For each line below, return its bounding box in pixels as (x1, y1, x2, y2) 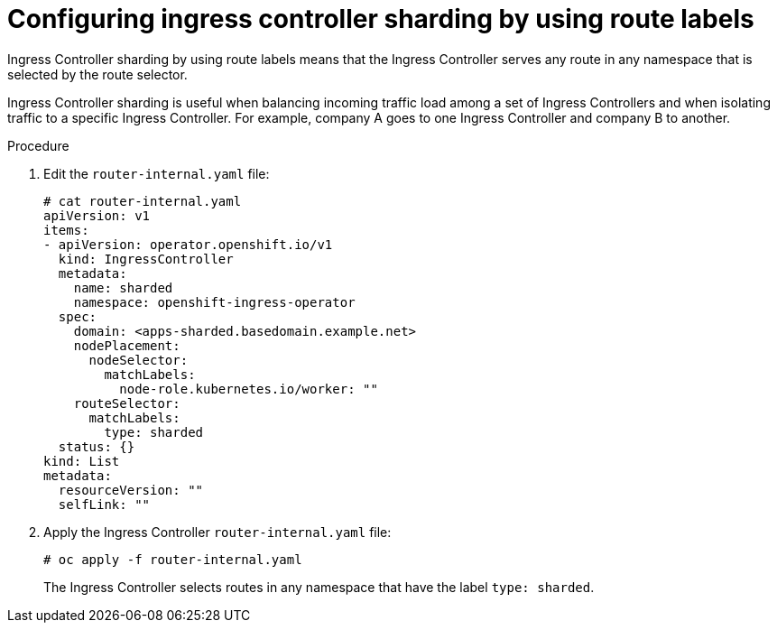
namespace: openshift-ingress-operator (73, 294, 356, 310)
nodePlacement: (73, 338, 180, 353)
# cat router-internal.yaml (43, 193, 242, 208)
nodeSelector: (88, 352, 189, 367)
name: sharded (73, 280, 173, 295)
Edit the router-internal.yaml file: (43, 165, 270, 181)
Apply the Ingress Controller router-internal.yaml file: (43, 523, 392, 540)
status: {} (58, 439, 135, 454)
